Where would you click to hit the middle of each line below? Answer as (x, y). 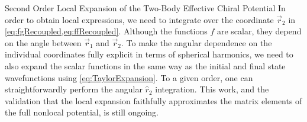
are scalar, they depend (259, 31)
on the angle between (43, 42)
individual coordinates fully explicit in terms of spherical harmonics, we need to (149, 54)
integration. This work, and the (212, 89)
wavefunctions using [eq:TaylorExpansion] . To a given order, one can (129, 77)
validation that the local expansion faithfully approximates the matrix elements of (153, 100)
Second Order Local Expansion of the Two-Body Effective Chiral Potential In (145, 8)
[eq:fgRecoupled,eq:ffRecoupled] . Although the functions (106, 31)
